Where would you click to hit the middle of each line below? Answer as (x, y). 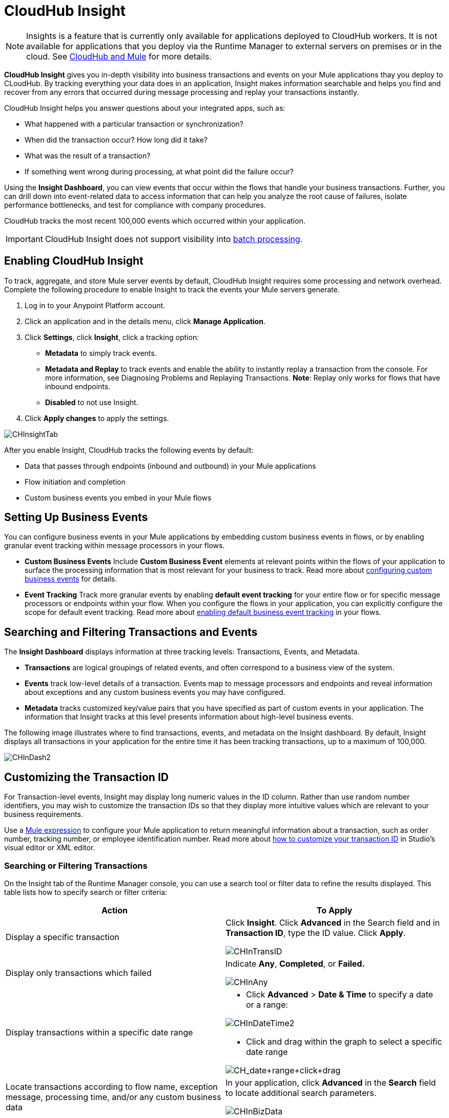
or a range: (267, 1004)
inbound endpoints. (78, 386)
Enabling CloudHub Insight (74, 261)
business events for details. (71, 579)
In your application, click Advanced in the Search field (331, 1082)
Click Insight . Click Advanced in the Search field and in (333, 922)
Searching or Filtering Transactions (76, 865)
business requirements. (44, 814)
